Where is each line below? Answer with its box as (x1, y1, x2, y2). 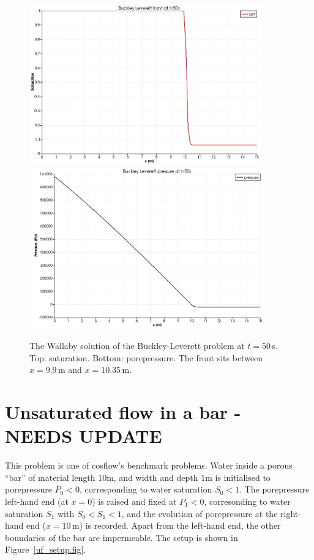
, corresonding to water (204, 495, 291, 508)
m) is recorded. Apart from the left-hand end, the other (72, 519, 281, 532)
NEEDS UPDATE (5, 423, 162, 448)
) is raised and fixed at (92, 495, 177, 508)
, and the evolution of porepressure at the (121, 507, 278, 520)
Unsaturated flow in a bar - (5, 399, 241, 424)
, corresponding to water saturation (79, 483, 212, 496)
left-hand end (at (5, 495, 69, 508)
